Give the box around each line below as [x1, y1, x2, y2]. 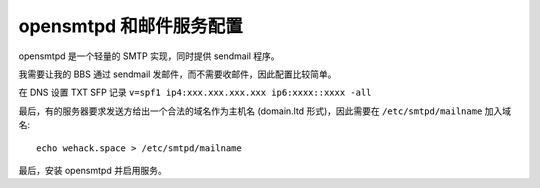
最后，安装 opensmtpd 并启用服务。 [18, 164, 167, 176]
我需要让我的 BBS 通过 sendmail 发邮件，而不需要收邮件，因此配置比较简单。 [18, 68, 337, 80]
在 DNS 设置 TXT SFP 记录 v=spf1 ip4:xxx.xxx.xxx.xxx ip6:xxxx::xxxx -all [18, 86, 372, 99]
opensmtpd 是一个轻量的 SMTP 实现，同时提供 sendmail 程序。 [18, 50, 280, 62]
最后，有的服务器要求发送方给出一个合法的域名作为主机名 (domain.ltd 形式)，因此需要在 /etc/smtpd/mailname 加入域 [18, 105, 512, 117]
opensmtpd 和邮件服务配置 [18, 15, 244, 37]
